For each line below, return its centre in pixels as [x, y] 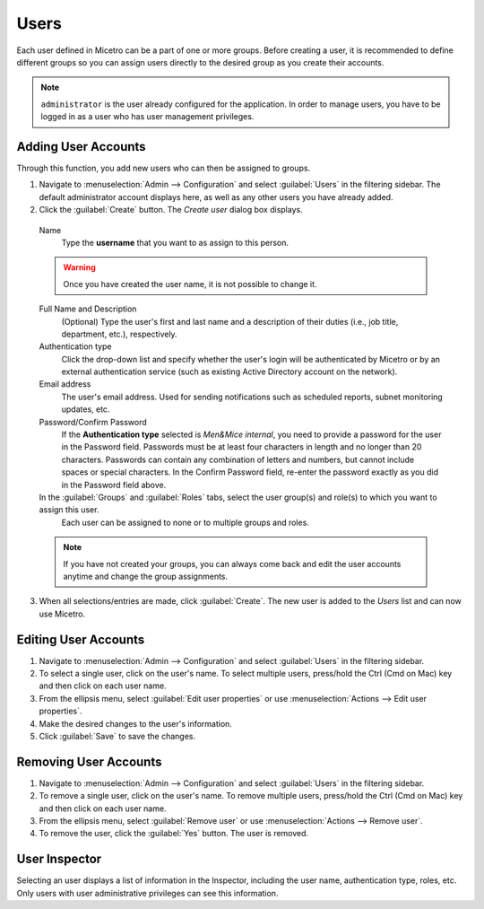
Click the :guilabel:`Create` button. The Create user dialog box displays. [171, 210]
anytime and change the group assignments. [146, 576]
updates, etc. [86, 409]
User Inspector [59, 859]
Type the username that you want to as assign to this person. [175, 242]
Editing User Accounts [81, 639]
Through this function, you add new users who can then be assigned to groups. [164, 168]
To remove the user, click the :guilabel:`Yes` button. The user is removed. [174, 834]
